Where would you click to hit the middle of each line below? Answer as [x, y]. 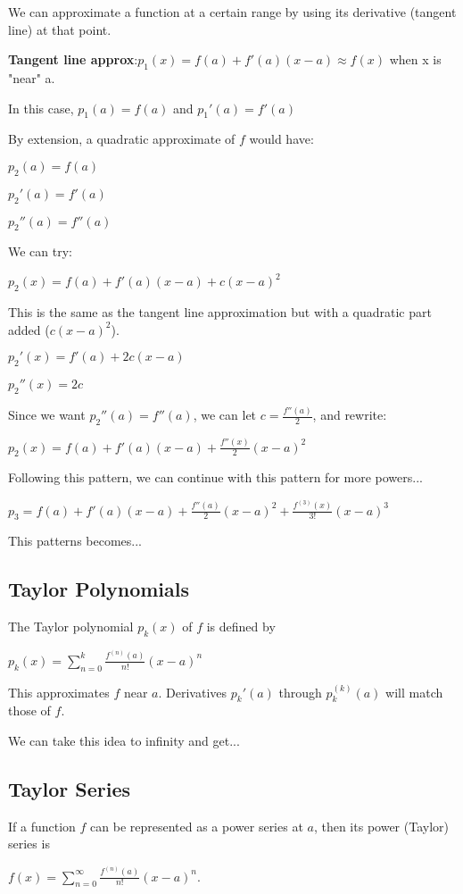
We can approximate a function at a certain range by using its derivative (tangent [232, 12]
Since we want [47, 415]
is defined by [241, 627]
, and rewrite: [350, 415]
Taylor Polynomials [99, 589]
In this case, [41, 108]
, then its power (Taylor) [381, 826]
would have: [281, 139]
